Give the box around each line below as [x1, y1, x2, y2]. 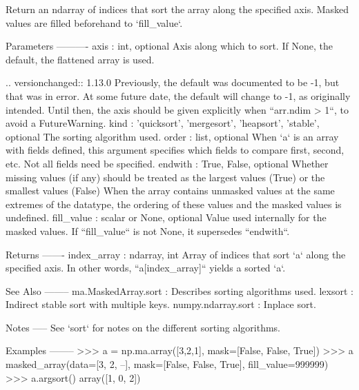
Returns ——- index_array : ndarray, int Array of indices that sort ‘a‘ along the [6, 247, 346, 261]
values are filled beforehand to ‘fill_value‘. [6, 15, 183, 30]
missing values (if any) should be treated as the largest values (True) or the [6, 170, 325, 184]
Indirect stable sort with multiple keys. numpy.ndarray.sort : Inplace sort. [6, 297, 316, 311]
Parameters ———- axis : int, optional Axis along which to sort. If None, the [6, 39, 333, 53]
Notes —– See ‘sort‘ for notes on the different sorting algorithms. [6, 320, 281, 334]
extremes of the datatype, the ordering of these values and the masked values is [6, 196, 342, 211]
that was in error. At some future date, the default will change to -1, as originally [6, 88, 351, 103]
